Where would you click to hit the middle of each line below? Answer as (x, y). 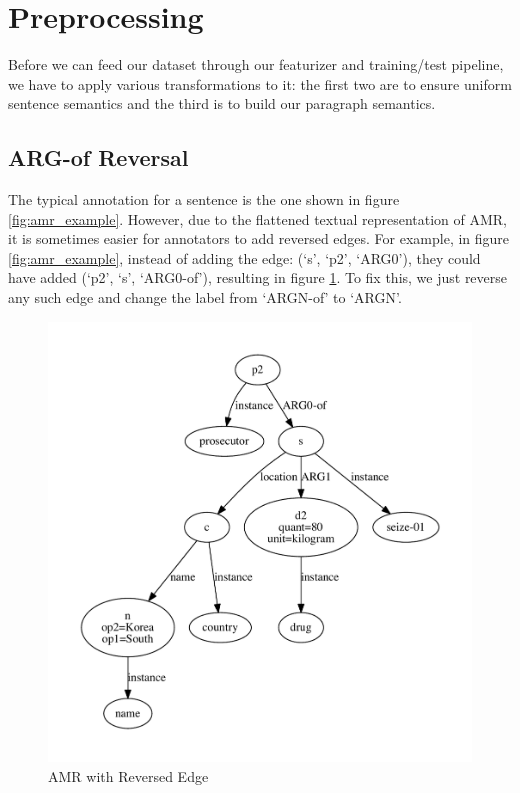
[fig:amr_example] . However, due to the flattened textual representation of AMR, (257, 218)
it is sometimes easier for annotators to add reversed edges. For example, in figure (259, 238)
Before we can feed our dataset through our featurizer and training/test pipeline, (256, 64)
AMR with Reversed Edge (128, 776)
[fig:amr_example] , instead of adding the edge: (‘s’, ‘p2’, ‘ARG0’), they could (244, 257)
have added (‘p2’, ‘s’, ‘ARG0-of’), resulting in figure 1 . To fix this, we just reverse (258, 277)
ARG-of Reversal (98, 157)
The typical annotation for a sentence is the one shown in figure (204, 199)
